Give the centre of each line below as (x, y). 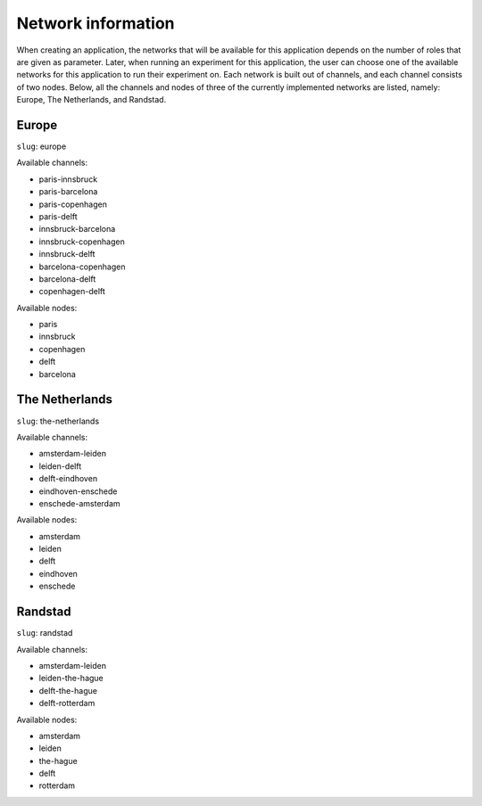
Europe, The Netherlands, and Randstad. (91, 100)
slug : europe (42, 146)
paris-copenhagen (73, 204)
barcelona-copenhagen (82, 267)
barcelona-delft (67, 279)
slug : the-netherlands (58, 421)
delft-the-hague (68, 690)
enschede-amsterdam (79, 503)
